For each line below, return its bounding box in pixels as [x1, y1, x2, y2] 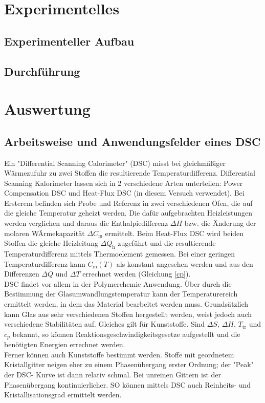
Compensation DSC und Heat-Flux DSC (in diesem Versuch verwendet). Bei [4, 187, 245, 198]
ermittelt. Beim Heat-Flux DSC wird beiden [105, 227, 244, 238]
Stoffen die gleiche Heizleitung [4, 238, 98, 248]
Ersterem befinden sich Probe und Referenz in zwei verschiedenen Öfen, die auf [4, 197, 253, 208]
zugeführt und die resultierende [118, 238, 216, 248]
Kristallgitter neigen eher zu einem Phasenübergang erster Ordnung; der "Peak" [4, 359, 254, 370]
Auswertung [4, 98, 91, 119]
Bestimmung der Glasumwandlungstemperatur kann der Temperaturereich [4, 288, 238, 299]
